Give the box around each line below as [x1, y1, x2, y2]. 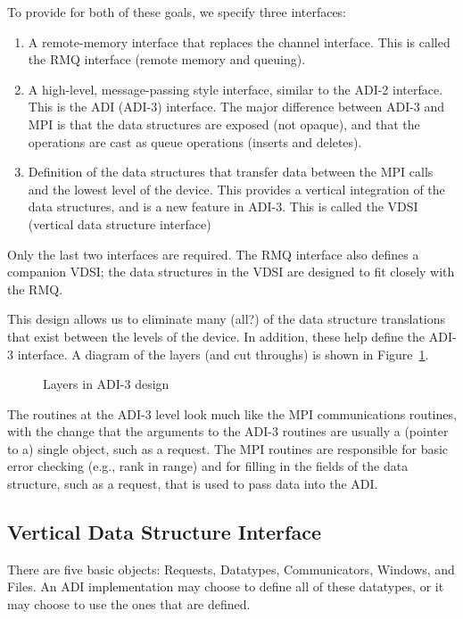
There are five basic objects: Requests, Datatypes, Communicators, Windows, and [7, 559, 455, 578]
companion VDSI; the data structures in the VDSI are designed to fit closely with [7, 262, 455, 281]
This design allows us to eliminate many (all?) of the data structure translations [7, 309, 446, 328]
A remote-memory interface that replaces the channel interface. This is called [28, 32, 451, 51]
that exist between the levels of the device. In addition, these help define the [7, 326, 426, 345]
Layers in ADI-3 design [43, 375, 169, 393]
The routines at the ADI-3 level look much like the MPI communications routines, [7, 404, 457, 423]
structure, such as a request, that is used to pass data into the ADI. [7, 475, 378, 493]
